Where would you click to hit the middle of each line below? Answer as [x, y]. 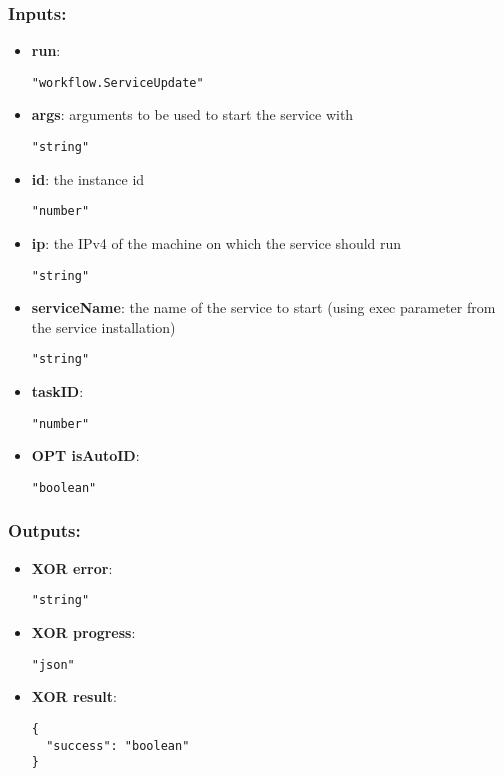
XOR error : [72, 567]
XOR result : [74, 696]
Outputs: [44, 530]
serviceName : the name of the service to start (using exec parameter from [263, 307]
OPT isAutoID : [85, 455]
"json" [53, 664]
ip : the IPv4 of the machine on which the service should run [216, 242]
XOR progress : [83, 632]
